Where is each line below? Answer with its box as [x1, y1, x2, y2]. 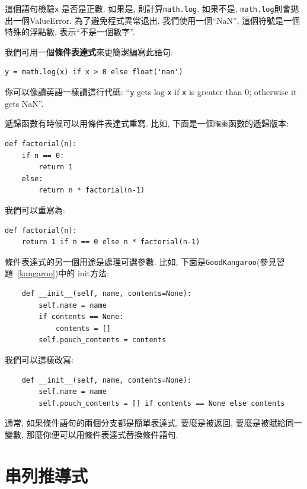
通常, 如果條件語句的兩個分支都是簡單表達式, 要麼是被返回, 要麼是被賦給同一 [5, 417, 302, 429]
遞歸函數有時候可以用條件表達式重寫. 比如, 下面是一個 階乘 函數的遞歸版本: [5, 117, 289, 130]
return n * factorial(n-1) [39, 186, 145, 195]
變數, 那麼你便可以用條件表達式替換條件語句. [5, 428, 178, 440]
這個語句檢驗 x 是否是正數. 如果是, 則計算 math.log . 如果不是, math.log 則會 [5, 2, 291, 14]
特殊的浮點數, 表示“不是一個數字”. [5, 26, 135, 38]
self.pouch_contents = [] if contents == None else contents [39, 399, 285, 408]
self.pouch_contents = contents [39, 336, 167, 345]
